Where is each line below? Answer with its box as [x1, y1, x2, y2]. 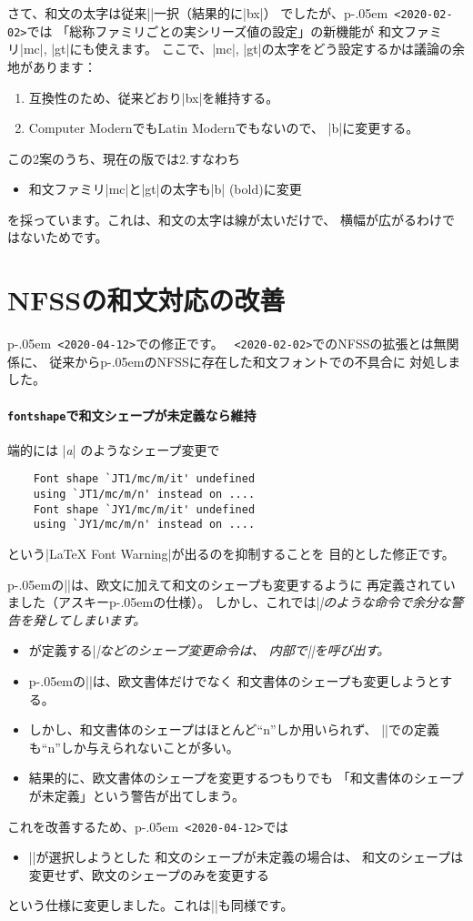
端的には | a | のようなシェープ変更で [7, 440, 220, 459]
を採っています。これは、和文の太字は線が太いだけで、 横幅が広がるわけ [7, 209, 442, 228]
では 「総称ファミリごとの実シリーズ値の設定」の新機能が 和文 [26, 21, 404, 40]
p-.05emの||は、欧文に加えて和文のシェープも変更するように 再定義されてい [7, 574, 456, 593]
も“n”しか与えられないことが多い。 [28, 737, 239, 756]
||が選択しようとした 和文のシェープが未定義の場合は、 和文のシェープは [28, 847, 464, 866]
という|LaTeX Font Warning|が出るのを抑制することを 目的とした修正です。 [7, 544, 455, 563]
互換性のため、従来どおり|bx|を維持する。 [28, 87, 279, 106]
